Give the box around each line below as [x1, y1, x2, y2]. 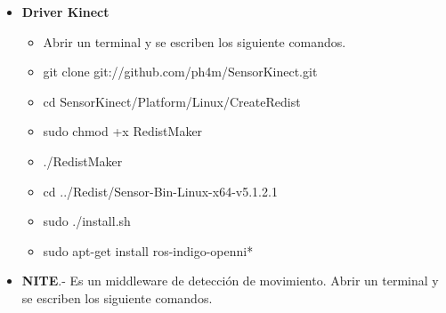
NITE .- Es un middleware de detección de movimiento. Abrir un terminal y [21, 271, 439, 290]
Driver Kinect [21, 3, 109, 20]
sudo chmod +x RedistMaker [43, 122, 203, 140]
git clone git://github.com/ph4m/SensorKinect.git [43, 62, 318, 81]
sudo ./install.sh [43, 212, 131, 230]
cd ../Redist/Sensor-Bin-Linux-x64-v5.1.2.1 [43, 181, 278, 200]
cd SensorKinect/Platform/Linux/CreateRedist [43, 92, 301, 110]
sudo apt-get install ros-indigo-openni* [43, 241, 254, 260]
